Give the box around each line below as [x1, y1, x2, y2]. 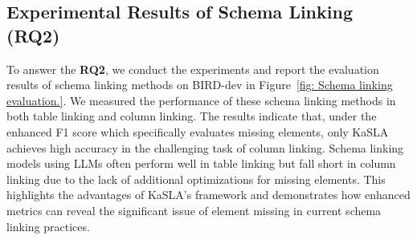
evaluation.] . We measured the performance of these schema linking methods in [6, 92, 396, 108]
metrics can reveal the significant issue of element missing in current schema [6, 201, 382, 218]
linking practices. [6, 218, 90, 234]
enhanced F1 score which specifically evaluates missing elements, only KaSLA [6, 123, 389, 140]
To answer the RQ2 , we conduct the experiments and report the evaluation [6, 60, 379, 77]
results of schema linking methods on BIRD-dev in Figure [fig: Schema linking [6, 76, 393, 93]
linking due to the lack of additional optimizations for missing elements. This [6, 170, 386, 187]
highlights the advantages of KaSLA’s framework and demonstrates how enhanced [6, 186, 411, 203]
